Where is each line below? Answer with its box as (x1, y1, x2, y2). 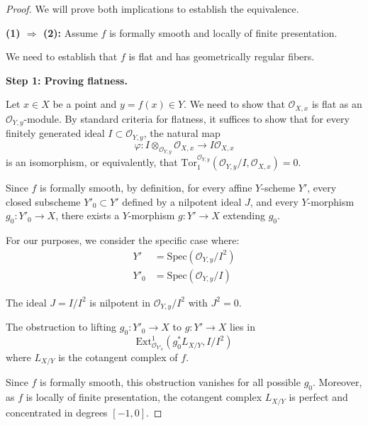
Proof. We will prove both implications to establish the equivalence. (6, 1, 299, 16)
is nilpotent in (89, 294, 151, 309)
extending (223, 208, 265, 223)
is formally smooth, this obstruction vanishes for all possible (40, 375, 301, 390)
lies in (230, 319, 255, 334)
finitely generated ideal (6, 126, 105, 140)
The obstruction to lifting (6, 319, 117, 334)
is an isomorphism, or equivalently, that (6, 155, 178, 170)
